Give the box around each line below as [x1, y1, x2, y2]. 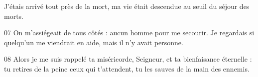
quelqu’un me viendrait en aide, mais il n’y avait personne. [4, 37, 183, 47]
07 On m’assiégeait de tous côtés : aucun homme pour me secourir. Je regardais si [4, 27, 255, 38]
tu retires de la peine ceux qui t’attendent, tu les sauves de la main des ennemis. [4, 63, 250, 74]
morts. [4, 10, 24, 21]
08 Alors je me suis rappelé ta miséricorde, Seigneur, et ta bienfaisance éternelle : [4, 54, 252, 64]
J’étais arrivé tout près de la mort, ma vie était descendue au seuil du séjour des [4, 1, 250, 11]
